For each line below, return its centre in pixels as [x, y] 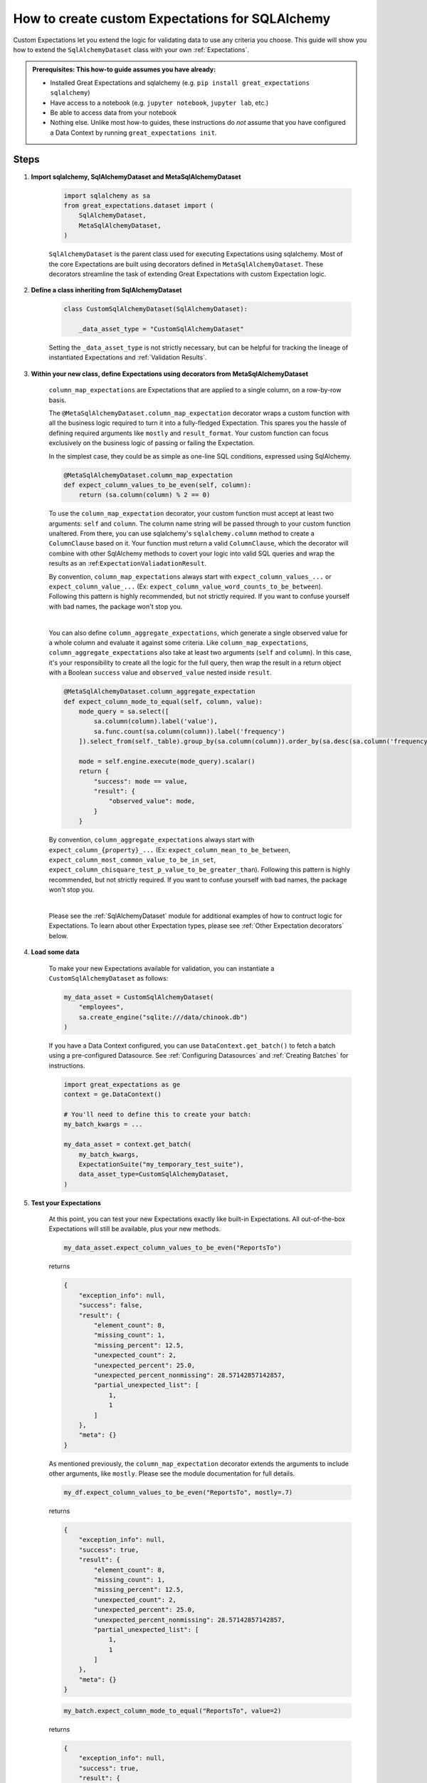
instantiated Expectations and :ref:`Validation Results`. [128, 357]
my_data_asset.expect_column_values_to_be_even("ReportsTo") [173, 1248]
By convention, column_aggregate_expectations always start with [152, 840]
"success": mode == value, [141, 781]
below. [58, 936]
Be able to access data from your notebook [114, 112]
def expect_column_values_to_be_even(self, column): [158, 485]
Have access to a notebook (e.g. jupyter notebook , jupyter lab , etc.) [159, 103]
